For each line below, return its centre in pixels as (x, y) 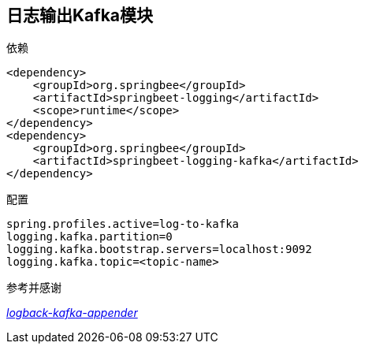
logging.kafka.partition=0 (89, 237)
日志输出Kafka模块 (80, 15)
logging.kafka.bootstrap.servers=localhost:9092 (159, 249)
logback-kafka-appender (72, 313)
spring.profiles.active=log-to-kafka (123, 224)
